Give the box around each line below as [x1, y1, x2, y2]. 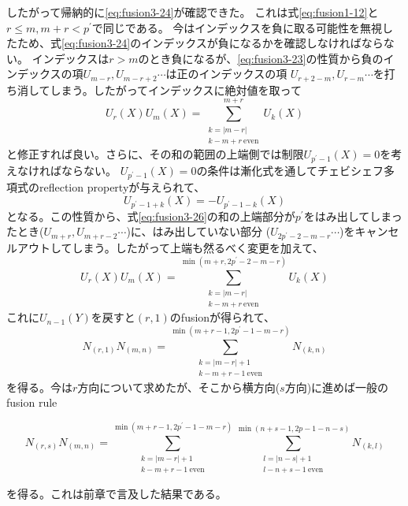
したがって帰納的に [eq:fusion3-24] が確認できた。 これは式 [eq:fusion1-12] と [6, 4, 379, 20]
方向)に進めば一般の [284, 378, 389, 395]
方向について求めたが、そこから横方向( [77, 378, 280, 395]
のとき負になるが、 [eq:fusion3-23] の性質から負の [138, 50, 384, 66]
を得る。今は [6, 378, 72, 395]
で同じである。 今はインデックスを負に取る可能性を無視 [91, 19, 382, 35]
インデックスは [32, 50, 109, 66]
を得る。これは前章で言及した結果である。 [6, 486, 227, 502]
